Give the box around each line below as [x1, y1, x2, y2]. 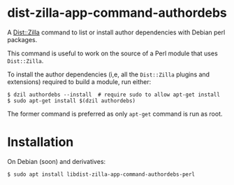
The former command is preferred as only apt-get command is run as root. [7, 109, 223, 118]
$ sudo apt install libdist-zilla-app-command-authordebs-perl [7, 170, 196, 178]
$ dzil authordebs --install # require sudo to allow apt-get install [7, 91, 220, 98]
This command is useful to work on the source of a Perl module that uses [7, 49, 218, 57]
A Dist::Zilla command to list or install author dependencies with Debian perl [7, 28, 226, 36]
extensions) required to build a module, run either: [7, 77, 152, 85]
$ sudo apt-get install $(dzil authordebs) [7, 97, 136, 104]
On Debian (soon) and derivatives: [7, 157, 106, 165]
